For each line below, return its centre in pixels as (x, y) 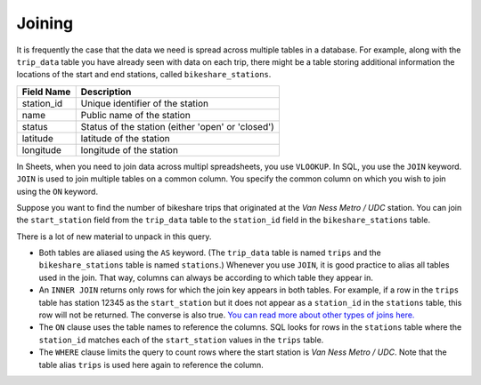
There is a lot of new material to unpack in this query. (114, 237)
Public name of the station (135, 115)
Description (106, 92)
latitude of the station (126, 138)
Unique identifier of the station (145, 103)
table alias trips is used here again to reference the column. (151, 365)
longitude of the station (129, 149)
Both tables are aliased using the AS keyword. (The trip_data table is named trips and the (210, 253)
